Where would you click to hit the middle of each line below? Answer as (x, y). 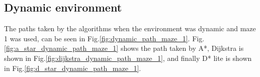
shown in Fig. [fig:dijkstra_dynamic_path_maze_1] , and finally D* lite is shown (128, 58)
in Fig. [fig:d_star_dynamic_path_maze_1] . (73, 68)
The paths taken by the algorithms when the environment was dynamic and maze (130, 28)
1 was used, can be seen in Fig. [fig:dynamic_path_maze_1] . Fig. (104, 38)
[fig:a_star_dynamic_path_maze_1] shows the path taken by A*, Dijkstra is (124, 48)
